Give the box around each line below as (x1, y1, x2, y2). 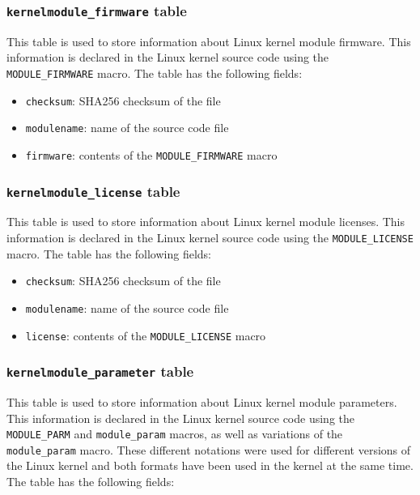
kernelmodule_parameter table (6, 361, 194, 382)
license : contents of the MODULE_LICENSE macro (25, 326, 266, 344)
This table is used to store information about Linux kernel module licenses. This (6, 213, 405, 230)
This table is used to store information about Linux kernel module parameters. (6, 393, 397, 410)
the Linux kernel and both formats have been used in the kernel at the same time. (6, 457, 414, 474)
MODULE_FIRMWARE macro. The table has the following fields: (6, 64, 303, 81)
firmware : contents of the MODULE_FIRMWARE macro (25, 146, 278, 163)
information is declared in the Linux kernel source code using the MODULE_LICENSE (6, 228, 414, 245)
